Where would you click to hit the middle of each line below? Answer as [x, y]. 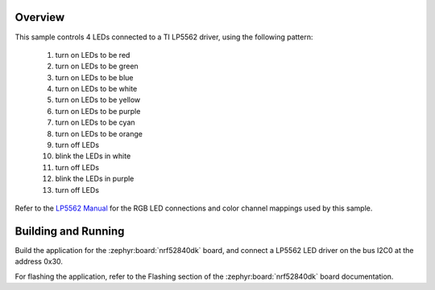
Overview [40, 17]
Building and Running [70, 231]
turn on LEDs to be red [93, 55]
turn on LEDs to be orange [99, 133]
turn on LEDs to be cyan [95, 123]
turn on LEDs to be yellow [98, 100]
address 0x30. [39, 262]
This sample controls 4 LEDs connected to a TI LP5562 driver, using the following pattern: [164, 37]
